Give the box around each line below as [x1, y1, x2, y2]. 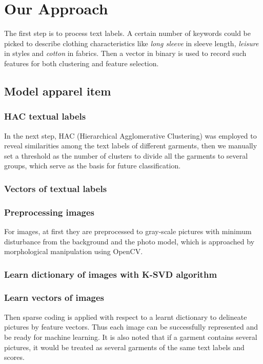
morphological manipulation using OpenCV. [4, 246, 143, 257]
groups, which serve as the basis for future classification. [4, 160, 181, 171]
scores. [4, 352, 25, 362]
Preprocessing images [4, 205, 95, 218]
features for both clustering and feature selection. [4, 58, 159, 68]
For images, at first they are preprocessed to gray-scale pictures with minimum [4, 225, 252, 236]
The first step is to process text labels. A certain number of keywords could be [4, 28, 251, 39]
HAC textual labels [4, 110, 86, 123]
